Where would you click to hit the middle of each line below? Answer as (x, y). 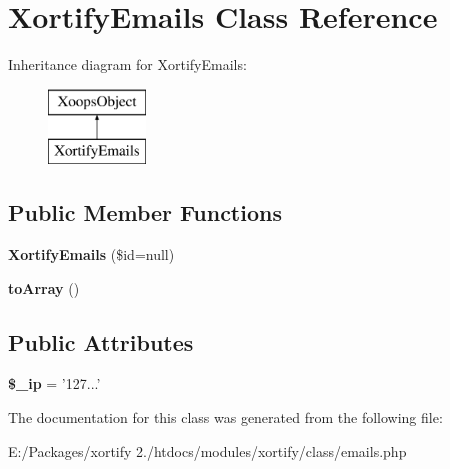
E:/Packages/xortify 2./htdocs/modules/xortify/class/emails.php (207, 450)
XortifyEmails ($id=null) (91, 254)
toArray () (44, 287)
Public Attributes (101, 341)
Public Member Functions (145, 212)
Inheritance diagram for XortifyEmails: (127, 64)
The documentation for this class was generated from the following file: (225, 417)
